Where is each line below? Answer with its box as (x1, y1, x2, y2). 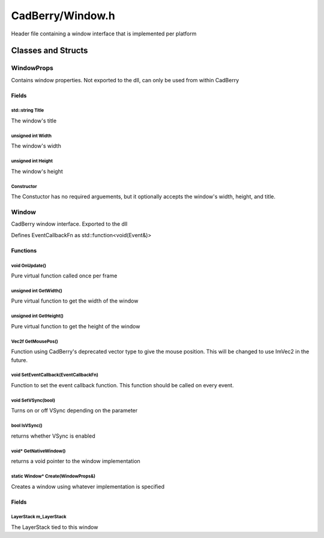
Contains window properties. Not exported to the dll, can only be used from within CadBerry (11, 76, 239, 83)
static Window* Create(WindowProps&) (11, 473, 96, 479)
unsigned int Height (11, 158, 53, 165)
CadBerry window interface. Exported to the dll (11, 220, 128, 228)
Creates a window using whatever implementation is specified (11, 483, 165, 490)
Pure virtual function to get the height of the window (11, 322, 140, 330)
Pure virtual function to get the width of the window (11, 297, 139, 304)
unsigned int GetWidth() (11, 288, 62, 294)
